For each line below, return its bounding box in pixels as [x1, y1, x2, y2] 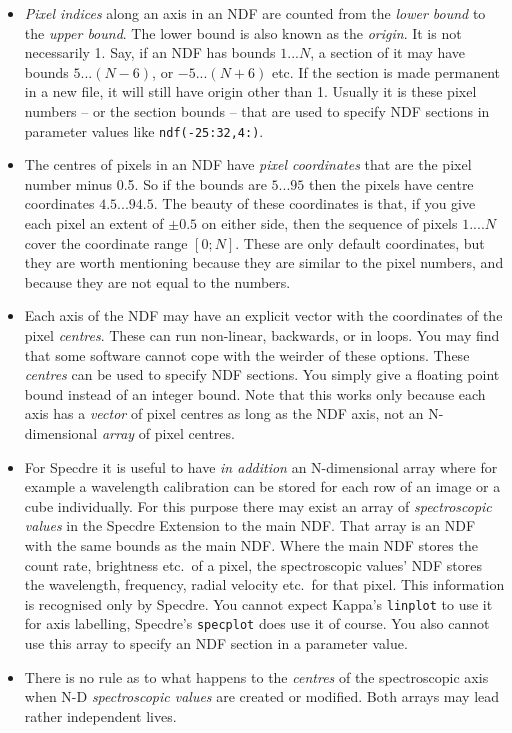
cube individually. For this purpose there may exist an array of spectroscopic [24, 495, 492, 516]
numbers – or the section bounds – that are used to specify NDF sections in [24, 100, 490, 121]
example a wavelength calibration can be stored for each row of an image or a [24, 476, 501, 497]
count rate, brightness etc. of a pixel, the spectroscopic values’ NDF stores [24, 554, 483, 575]
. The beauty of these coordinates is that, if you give [153, 193, 476, 214]
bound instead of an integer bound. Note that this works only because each [24, 383, 486, 404]
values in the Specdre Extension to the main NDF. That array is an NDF [24, 515, 476, 536]
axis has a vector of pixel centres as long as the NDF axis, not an [24, 403, 424, 424]
